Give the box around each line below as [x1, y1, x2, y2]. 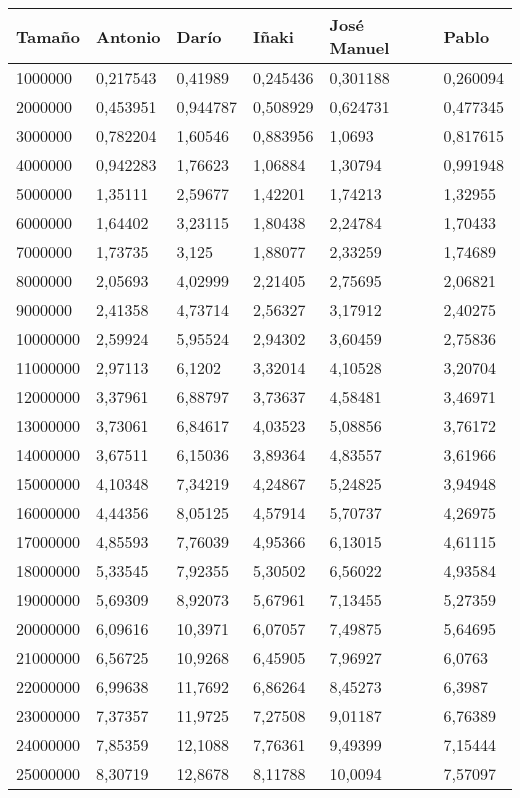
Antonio [96, 24, 161, 48]
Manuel [329, 36, 390, 59]
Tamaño [16, 24, 80, 48]
